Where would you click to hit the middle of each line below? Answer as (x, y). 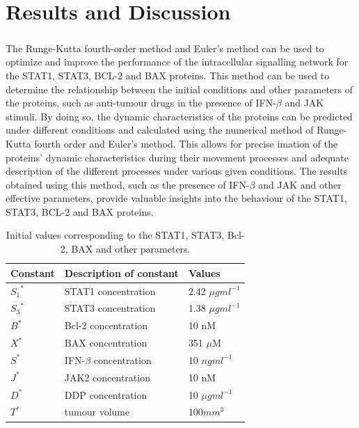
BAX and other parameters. (131, 249)
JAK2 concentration (107, 377)
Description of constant (121, 272)
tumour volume (97, 412)
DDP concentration (106, 394)
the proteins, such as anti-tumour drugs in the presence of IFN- (141, 103)
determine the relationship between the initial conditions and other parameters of (179, 89)
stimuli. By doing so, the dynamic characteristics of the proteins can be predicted (179, 116)
